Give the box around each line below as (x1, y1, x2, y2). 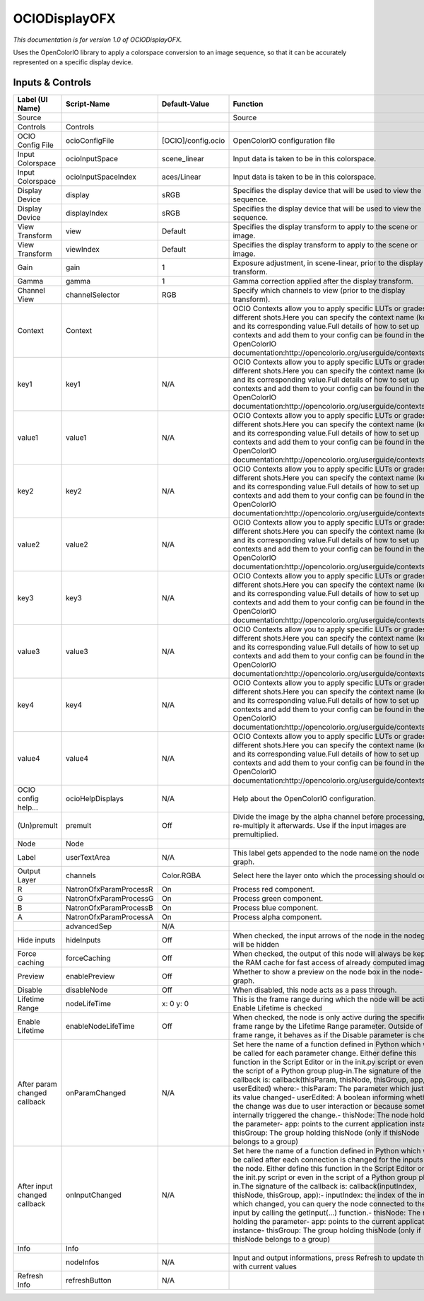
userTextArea (65, 853, 110, 863)
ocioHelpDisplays (65, 794, 124, 804)
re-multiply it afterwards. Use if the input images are (232, 821, 406, 831)
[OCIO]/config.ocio (161, 136, 225, 146)
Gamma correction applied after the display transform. (232, 276, 413, 286)
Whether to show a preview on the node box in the (232, 967, 401, 977)
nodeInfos (65, 1257, 100, 1267)
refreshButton (65, 1276, 112, 1285)
